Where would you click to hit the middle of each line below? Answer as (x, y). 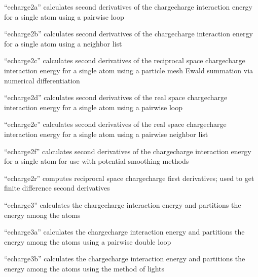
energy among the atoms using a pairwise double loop (88, 241)
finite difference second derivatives (57, 188)
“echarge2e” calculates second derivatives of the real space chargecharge (115, 124)
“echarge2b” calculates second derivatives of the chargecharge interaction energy (128, 34)
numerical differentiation (42, 80)
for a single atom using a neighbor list (63, 43)
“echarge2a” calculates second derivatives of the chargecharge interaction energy (128, 7)
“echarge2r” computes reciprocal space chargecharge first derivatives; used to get (129, 178)
